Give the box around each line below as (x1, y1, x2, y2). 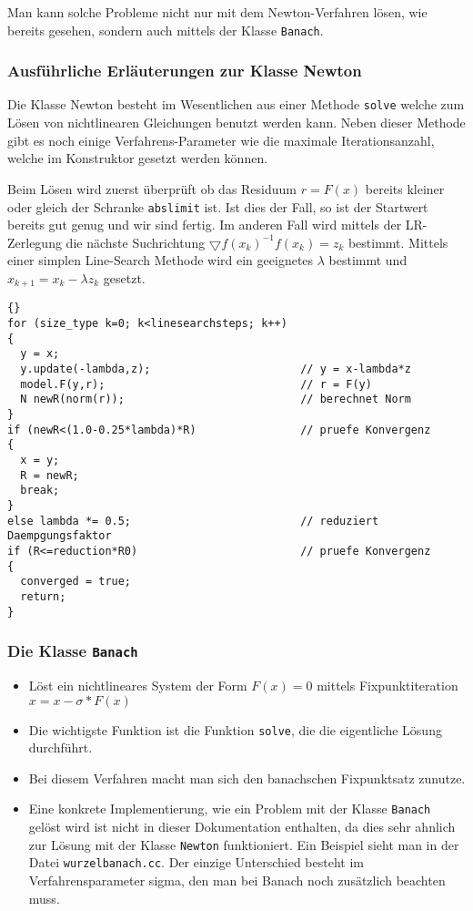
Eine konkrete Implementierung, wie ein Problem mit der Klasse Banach (28, 799, 431, 818)
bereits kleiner (365, 179, 445, 198)
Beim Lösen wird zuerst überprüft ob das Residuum (7, 179, 297, 198)
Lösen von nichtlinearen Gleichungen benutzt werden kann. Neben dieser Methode (7, 113, 466, 132)
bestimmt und (328, 251, 408, 270)
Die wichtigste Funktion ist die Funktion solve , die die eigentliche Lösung (28, 720, 442, 739)
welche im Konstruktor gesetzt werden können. (7, 148, 268, 168)
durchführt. (28, 738, 93, 757)
